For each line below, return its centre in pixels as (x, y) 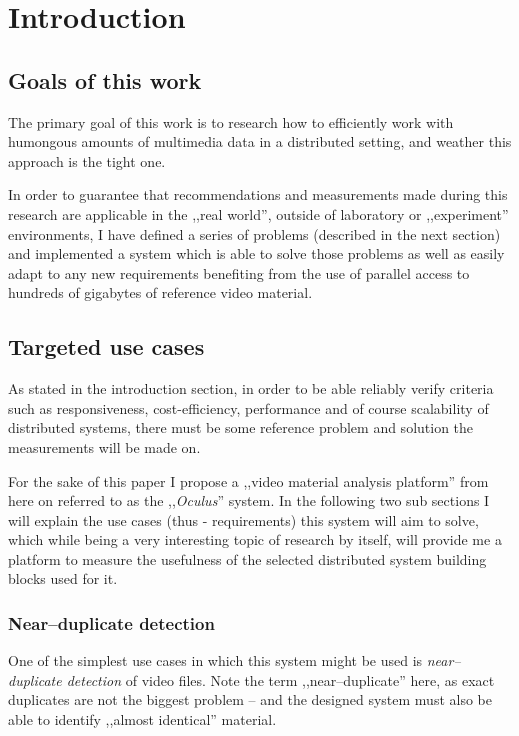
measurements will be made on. (104, 446)
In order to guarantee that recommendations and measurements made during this (258, 194)
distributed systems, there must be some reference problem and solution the (241, 427)
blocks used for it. (63, 578)
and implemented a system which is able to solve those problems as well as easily (256, 253)
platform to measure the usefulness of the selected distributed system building (247, 558)
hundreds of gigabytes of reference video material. (160, 292)
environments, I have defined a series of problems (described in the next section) (254, 233)
